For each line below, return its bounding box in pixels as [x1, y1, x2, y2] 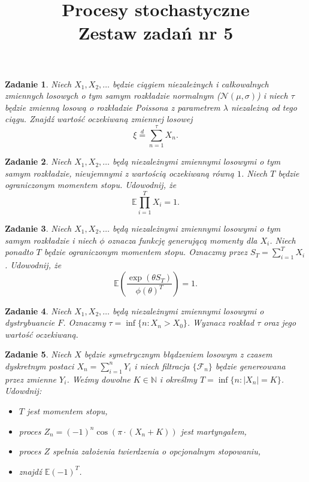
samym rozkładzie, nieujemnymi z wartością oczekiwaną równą [5, 166, 234, 179]
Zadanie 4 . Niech [5, 304, 72, 317]
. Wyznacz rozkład [187, 316, 255, 329]
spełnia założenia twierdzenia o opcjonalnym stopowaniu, [53, 445, 260, 457]
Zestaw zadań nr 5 [78, 20, 234, 45]
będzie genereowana [215, 359, 286, 372]
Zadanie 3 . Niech [5, 222, 72, 234]
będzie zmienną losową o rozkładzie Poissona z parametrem [5, 101, 220, 113]
